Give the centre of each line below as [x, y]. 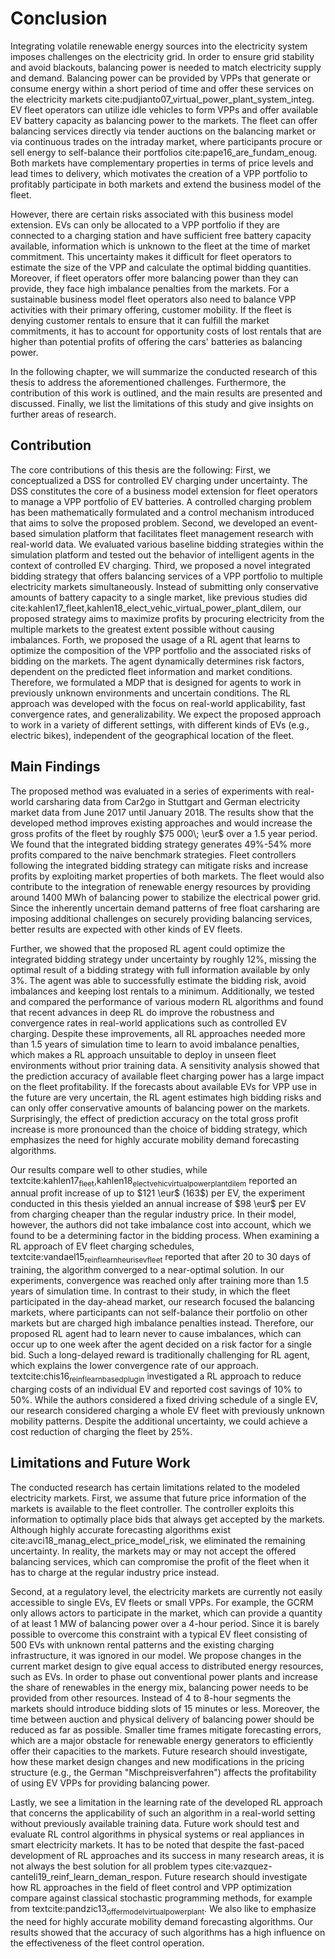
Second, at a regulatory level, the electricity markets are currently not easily [166, 1591]
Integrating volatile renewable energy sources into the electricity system [159, 46]
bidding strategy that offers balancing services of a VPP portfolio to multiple [167, 576]
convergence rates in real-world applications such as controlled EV [149, 1023]
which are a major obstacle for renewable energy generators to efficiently [162, 1740]
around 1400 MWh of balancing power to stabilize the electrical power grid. [166, 897]
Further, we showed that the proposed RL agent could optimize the [148, 948]
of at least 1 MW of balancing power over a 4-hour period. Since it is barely [165, 1623]
